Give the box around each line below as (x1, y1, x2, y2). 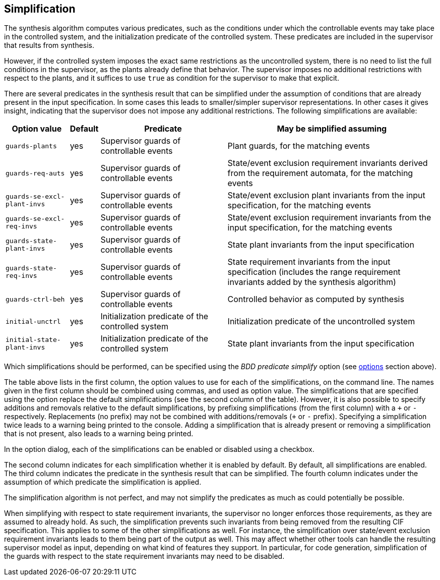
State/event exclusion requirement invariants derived (227, 158, 428, 168)
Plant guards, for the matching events (227, 141, 370, 151)
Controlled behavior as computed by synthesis (227, 294, 404, 305)
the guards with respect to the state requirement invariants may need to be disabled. (4, 552, 285, 561)
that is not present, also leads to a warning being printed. (4, 429, 194, 438)
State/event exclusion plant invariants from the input (227, 190, 425, 201)
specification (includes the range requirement (227, 267, 401, 277)
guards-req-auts (6, 169, 65, 177)
